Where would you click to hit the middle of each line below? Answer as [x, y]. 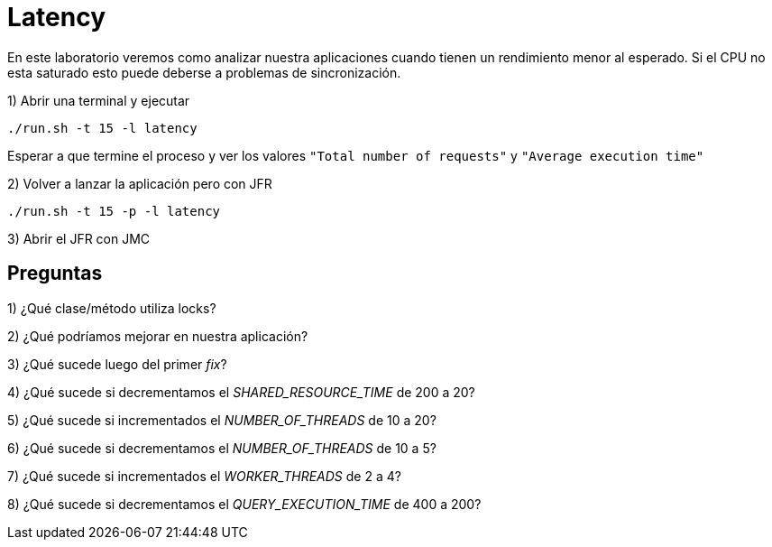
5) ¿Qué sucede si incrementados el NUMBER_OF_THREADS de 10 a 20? [222, 420]
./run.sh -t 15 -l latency [102, 128]
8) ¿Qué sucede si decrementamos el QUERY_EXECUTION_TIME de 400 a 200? [244, 504]
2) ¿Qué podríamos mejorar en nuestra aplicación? [158, 336]
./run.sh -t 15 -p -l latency [114, 211]
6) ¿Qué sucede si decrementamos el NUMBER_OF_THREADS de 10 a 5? [222, 448]
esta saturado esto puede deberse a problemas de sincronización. [204, 72]
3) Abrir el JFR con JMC [79, 238]
